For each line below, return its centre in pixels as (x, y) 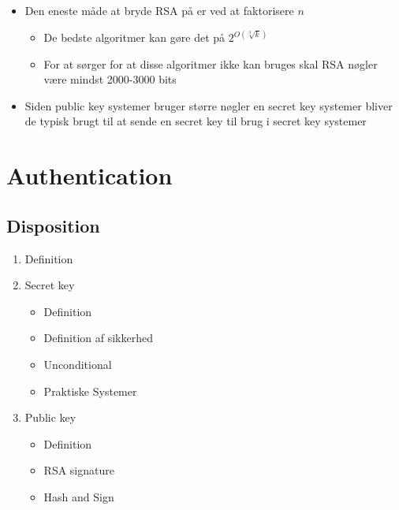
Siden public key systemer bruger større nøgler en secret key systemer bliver (209, 105)
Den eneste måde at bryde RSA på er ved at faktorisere (159, 10)
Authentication (89, 175)
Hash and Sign (79, 496)
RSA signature (79, 470)
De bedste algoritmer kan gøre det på (134, 37)
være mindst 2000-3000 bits (110, 79)
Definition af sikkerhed (98, 338)
